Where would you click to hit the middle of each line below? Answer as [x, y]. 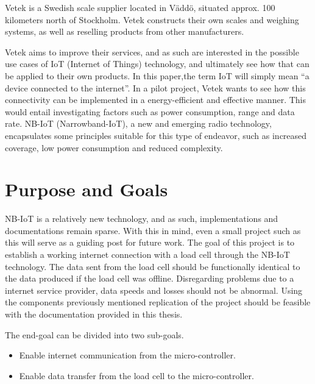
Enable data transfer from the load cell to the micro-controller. [136, 375]
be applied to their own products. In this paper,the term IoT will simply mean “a [157, 75]
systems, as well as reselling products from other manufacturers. [125, 31]
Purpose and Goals [87, 189]
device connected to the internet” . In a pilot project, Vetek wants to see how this [155, 87]
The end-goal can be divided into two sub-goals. [94, 334]
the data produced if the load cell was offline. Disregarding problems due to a [150, 278]
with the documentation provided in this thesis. [94, 314]
